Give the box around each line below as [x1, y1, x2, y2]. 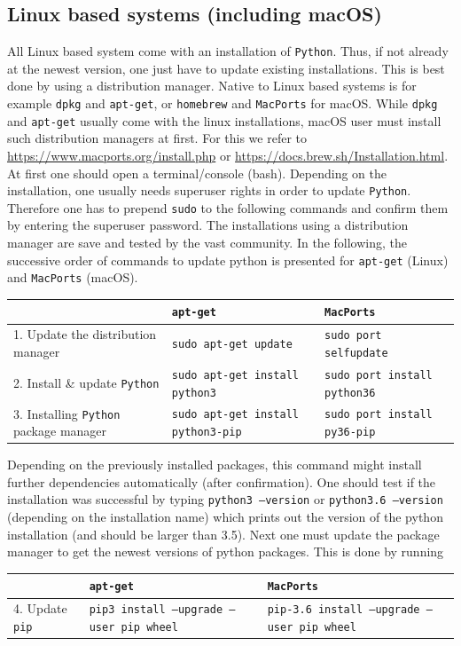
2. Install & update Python [13, 373, 160, 391]
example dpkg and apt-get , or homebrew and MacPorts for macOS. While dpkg [7, 94, 438, 113]
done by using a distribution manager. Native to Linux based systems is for [7, 76, 417, 95]
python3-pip [171, 426, 242, 439]
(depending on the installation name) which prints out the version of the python [7, 508, 443, 526]
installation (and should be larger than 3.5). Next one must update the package [7, 524, 440, 543]
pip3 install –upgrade [89, 603, 223, 617]
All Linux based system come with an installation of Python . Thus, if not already [7, 42, 449, 60]
